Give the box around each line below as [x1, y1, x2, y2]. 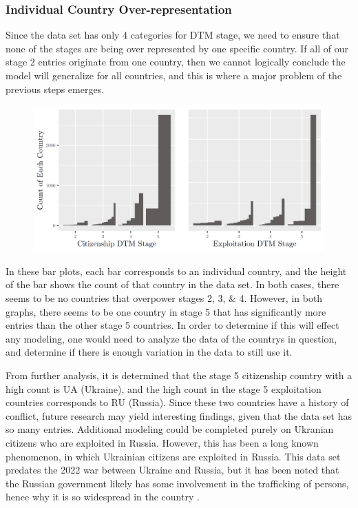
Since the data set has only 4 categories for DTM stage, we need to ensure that [6, 28, 340, 42]
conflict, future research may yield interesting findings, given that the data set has [6, 408, 352, 423]
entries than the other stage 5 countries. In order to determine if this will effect [6, 318, 339, 332]
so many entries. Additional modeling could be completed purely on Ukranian [6, 422, 334, 436]
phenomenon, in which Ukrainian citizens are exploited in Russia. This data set [6, 449, 341, 463]
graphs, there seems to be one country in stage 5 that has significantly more [6, 304, 326, 318]
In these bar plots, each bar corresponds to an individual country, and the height [6, 263, 347, 278]
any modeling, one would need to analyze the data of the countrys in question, [6, 331, 337, 345]
